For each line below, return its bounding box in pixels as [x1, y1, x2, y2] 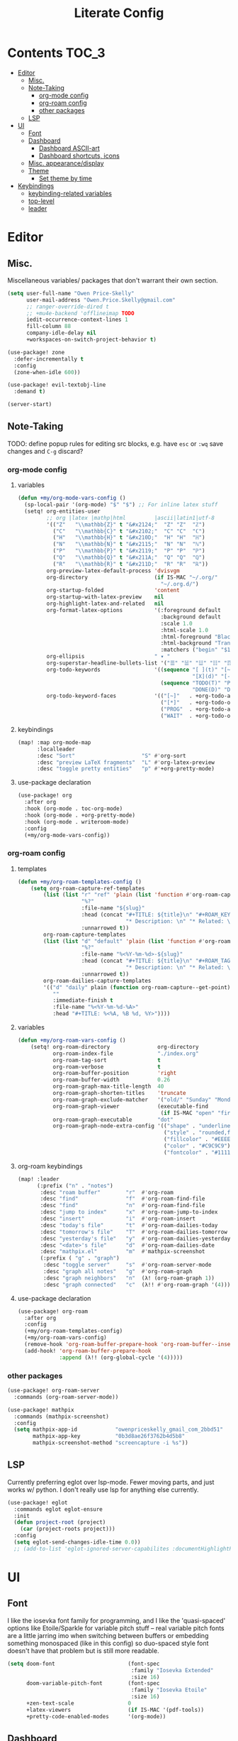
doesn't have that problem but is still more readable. [7, 1646, 159, 1655]
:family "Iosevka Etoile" [130, 1686, 208, 1694]
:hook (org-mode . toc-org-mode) [24, 805, 123, 812]
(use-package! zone [7, 349, 65, 356]
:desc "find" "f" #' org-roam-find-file [40, 1195, 205, 1203]
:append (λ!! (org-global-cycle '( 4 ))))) [59, 1354, 183, 1361]
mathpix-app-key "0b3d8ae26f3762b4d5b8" [33, 1433, 186, 1440]
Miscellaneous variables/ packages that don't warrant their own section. [7, 275, 218, 285]
